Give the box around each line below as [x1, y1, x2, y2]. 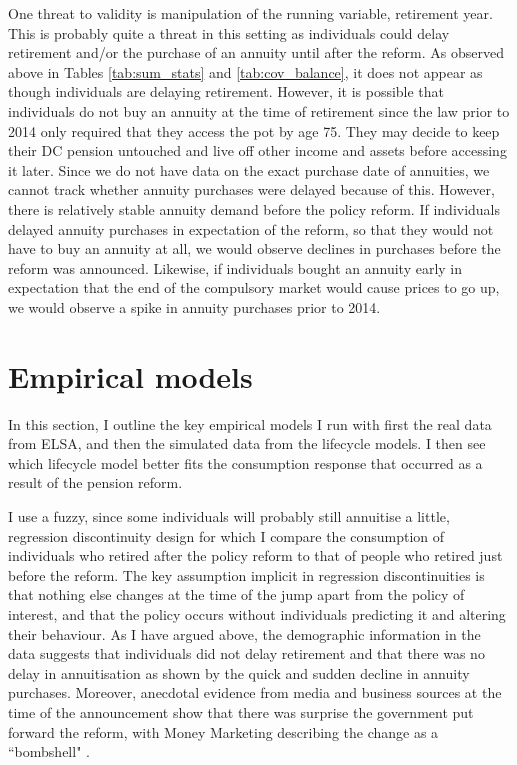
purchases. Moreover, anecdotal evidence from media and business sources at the [8, 682, 502, 703]
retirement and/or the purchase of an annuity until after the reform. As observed [8, 42, 505, 63]
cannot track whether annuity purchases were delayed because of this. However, [8, 179, 495, 200]
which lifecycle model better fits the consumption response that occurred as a [8, 452, 483, 473]
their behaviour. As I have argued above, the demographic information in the [8, 623, 481, 644]
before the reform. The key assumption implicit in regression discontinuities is [8, 564, 485, 585]
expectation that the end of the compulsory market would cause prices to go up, [8, 277, 500, 298]
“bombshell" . [8, 741, 90, 762]
